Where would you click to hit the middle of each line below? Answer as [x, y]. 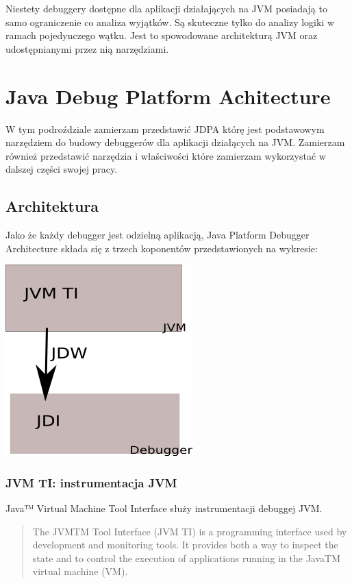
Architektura [52, 206]
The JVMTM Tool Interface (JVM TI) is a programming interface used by [190, 531]
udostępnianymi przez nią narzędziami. [87, 48]
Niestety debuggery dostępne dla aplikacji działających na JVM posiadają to [166, 8]
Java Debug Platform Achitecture [168, 96]
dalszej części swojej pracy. [62, 169]
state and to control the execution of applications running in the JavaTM [187, 558]
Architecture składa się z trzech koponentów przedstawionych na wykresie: [162, 248]
